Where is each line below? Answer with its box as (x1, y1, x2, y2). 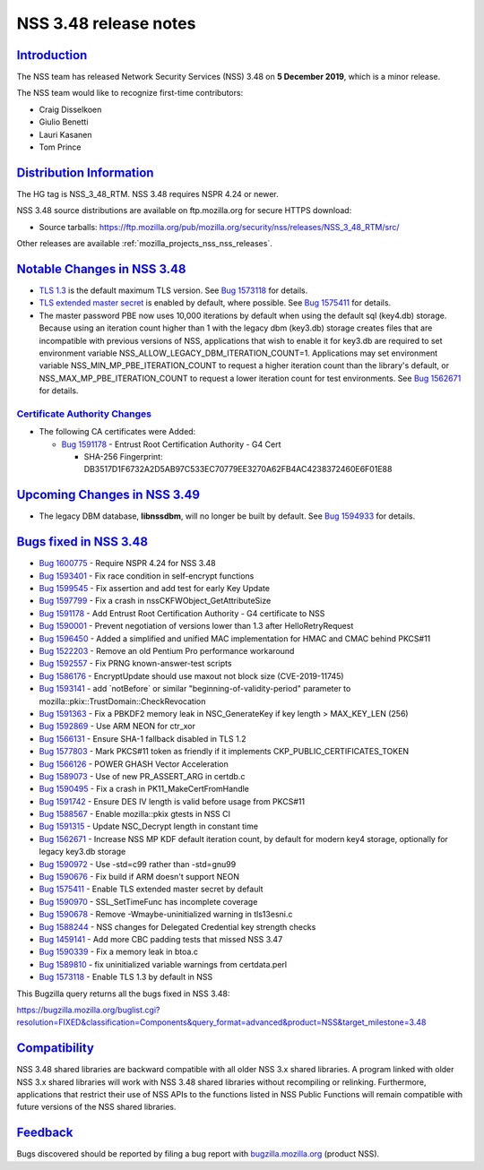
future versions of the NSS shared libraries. (16, 1102, 177, 1113)
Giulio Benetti (39, 116, 89, 127)
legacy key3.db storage (39, 847, 126, 857)
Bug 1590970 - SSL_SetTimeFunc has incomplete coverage (39, 896, 258, 907)
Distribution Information (16, 165, 154, 180)
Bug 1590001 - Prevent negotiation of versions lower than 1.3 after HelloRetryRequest (39, 621, 354, 632)
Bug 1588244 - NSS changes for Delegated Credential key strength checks (39, 921, 316, 932)
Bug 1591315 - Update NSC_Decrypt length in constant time (39, 821, 259, 832)
